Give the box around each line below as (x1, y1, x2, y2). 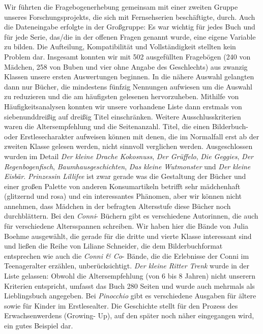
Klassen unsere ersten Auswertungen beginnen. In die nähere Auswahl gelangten (4, 71, 254, 82)
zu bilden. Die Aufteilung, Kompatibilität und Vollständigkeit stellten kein (4, 41, 236, 52)
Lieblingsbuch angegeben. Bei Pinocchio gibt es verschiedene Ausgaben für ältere (4, 290, 256, 301)
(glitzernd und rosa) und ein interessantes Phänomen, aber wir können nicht (4, 191, 242, 201)
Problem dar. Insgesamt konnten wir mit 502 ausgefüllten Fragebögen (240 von (4, 51, 251, 62)
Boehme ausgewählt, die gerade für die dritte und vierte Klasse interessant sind (4, 230, 252, 241)
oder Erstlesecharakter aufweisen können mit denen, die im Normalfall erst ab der (4, 131, 259, 141)
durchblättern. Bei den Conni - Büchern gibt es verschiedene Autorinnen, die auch (4, 210, 258, 221)
